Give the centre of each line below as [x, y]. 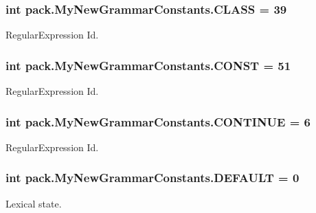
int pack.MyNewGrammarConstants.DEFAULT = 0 [153, 178]
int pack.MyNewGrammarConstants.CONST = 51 [148, 65]
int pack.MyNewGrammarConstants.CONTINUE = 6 [158, 121]
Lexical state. [34, 203]
